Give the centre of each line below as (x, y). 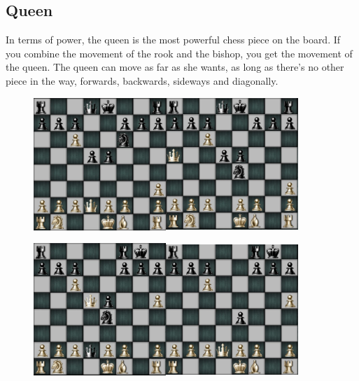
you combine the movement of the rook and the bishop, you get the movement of (179, 53)
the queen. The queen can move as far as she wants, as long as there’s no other (175, 67)
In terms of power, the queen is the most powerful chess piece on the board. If (173, 40)
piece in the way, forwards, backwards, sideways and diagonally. (142, 80)
